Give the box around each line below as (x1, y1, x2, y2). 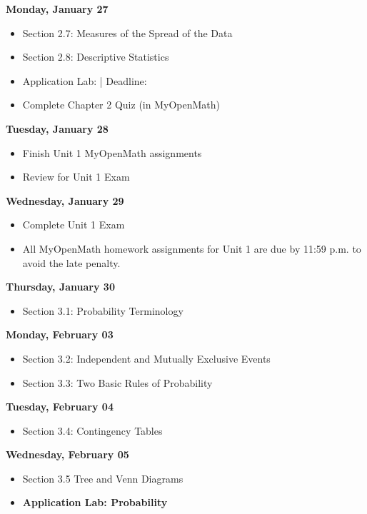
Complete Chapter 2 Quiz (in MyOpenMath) (22, 97, 220, 112)
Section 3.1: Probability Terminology (22, 303, 183, 318)
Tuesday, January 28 (6, 121, 109, 136)
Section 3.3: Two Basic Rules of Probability (22, 375, 213, 390)
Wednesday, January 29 (6, 193, 124, 208)
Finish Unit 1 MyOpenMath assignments (22, 145, 202, 160)
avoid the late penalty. (22, 255, 121, 270)
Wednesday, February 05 (6, 447, 129, 462)
